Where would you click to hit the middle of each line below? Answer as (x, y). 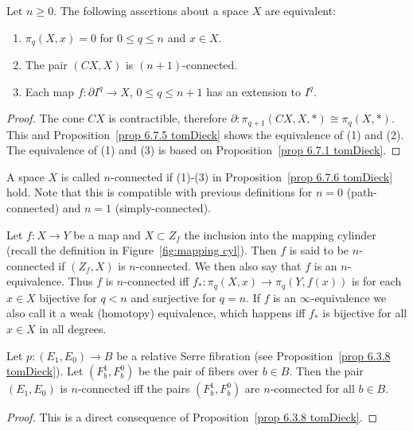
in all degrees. (73, 329)
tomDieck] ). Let (45, 371)
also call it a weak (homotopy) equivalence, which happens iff (156, 313)
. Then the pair (326, 371)
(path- (362, 192)
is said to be (319, 250)
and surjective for (173, 297)
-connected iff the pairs (134, 388)
